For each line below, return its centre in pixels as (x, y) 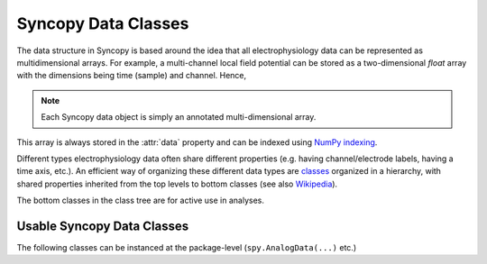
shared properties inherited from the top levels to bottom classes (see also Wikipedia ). (177, 184)
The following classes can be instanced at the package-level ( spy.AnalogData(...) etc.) (186, 247)
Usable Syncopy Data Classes (103, 226)
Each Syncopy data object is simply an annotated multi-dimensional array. (179, 117)
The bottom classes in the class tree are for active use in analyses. (141, 200)
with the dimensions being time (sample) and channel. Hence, (132, 76)
